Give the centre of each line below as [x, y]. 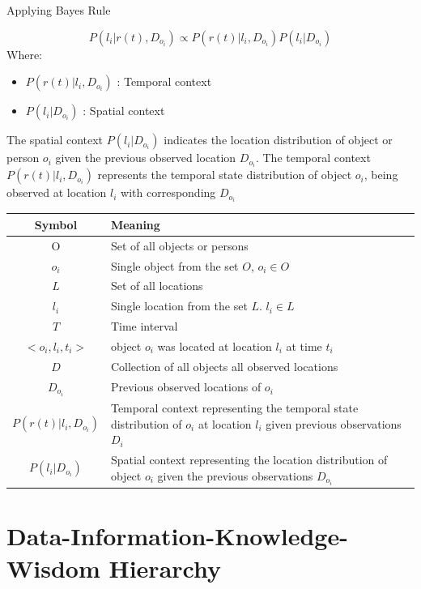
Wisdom [53, 568]
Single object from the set [174, 265]
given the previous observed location [146, 158]
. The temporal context [313, 158]
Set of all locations [157, 286]
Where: [24, 54]
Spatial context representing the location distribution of [249, 459]
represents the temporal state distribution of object [225, 175]
